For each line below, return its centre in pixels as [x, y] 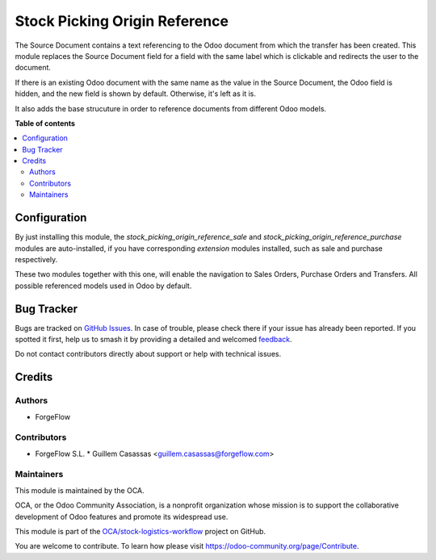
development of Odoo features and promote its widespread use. [122, 516]
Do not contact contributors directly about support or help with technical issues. [148, 354]
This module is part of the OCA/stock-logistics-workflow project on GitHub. [140, 531]
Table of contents [45, 123]
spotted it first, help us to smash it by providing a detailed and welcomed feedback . [153, 339]
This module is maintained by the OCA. [80, 490]
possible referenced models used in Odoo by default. [103, 286]
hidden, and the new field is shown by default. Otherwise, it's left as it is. [135, 94]
